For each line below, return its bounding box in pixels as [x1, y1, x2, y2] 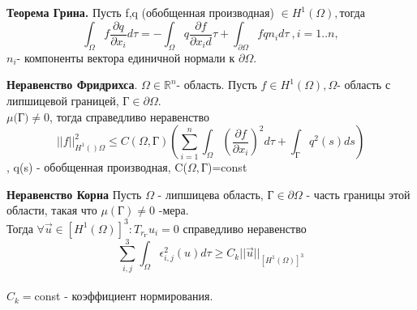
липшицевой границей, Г [6, 92, 130, 109]
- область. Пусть [176, 76, 257, 93]
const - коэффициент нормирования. [34, 287, 213, 304]
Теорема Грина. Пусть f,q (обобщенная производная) [6, 4, 274, 20]
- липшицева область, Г [157, 185, 274, 202]
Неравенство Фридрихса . [6, 76, 138, 93]
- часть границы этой [306, 185, 411, 202]
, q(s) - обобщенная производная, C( [6, 159, 187, 176]
